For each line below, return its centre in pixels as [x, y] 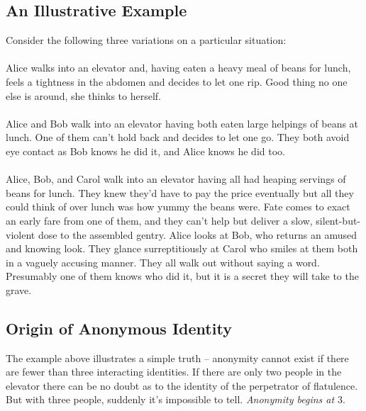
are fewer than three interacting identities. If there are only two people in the [174, 372]
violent [21, 234]
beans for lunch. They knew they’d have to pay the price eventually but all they [180, 192]
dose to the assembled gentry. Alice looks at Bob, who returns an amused [198, 234]
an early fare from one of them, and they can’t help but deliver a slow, [159, 220]
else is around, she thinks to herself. [84, 95]
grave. [19, 289]
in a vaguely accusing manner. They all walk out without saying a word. [163, 262]
